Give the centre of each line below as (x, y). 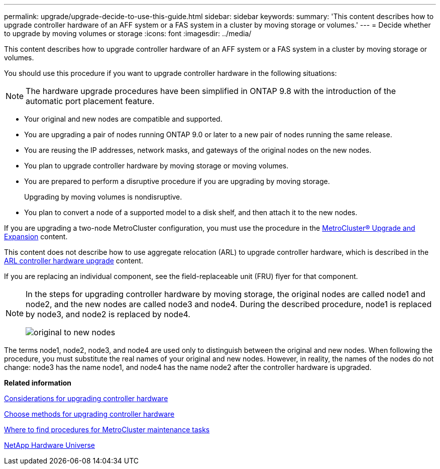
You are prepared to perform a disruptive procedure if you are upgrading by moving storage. (177, 181)
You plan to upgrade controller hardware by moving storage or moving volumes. (156, 166)
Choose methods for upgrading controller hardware (89, 414)
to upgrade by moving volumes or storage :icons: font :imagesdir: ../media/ (128, 33)
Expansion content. (36, 237)
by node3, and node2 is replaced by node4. (108, 314)
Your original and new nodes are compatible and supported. (123, 119)
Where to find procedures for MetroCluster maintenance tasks (107, 430)
